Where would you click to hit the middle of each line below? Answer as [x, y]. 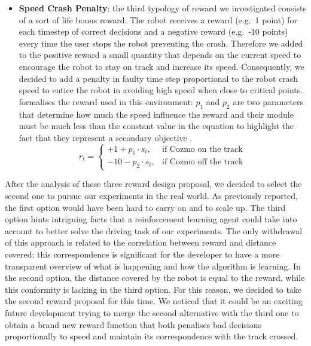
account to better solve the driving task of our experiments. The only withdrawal [154, 230]
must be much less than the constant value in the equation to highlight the [156, 126]
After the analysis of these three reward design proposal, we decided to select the [153, 184]
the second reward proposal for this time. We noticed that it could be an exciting [154, 301]
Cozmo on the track [206, 149]
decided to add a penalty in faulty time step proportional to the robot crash [158, 78]
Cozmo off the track [206, 162]
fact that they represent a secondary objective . [106, 137]
